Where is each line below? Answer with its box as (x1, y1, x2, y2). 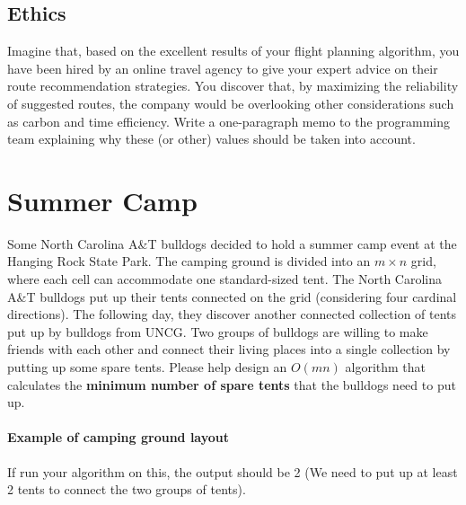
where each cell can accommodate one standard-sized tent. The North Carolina (7, 270, 443, 288)
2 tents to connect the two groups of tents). (7, 480, 246, 499)
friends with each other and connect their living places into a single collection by (7, 340, 451, 359)
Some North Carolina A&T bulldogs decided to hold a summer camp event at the (7, 234, 457, 252)
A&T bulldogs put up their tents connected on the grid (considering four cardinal (7, 287, 457, 306)
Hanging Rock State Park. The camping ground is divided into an (7, 252, 371, 270)
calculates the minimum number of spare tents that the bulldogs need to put (7, 375, 456, 394)
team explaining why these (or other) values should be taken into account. (7, 129, 416, 148)
